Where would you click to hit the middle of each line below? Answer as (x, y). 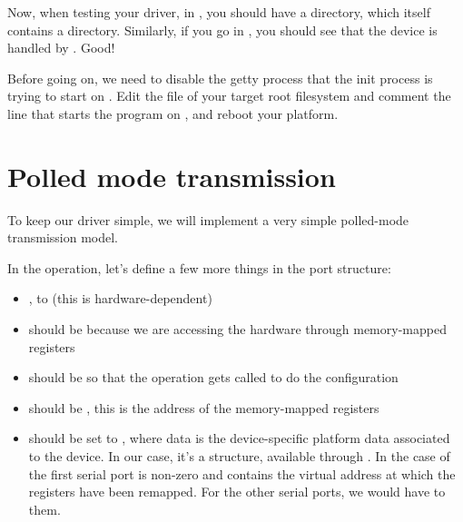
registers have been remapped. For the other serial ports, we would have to (237, 492)
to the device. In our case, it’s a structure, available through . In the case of (239, 456)
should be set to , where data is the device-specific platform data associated (239, 438)
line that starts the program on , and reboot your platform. (173, 113)
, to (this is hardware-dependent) (120, 298)
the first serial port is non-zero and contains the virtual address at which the (242, 473)
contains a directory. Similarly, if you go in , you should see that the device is (222, 30)
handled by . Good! (61, 48)
